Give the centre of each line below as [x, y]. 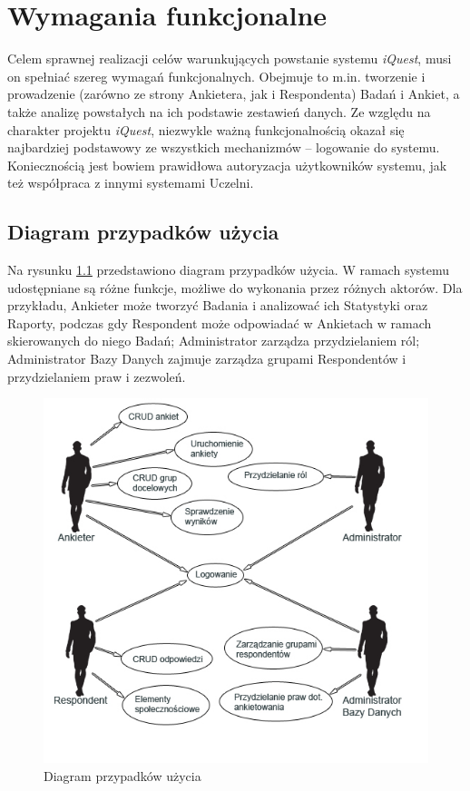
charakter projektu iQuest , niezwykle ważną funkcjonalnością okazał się [206, 129]
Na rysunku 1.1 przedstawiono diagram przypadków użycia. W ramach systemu [229, 270]
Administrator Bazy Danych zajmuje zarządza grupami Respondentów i [207, 359]
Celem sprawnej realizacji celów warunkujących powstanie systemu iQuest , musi [230, 59]
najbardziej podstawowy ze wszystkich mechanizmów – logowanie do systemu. [224, 147]
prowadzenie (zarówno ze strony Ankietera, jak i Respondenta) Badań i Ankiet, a [234, 94]
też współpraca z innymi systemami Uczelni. [131, 183]
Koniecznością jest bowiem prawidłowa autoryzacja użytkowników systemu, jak [227, 165]
